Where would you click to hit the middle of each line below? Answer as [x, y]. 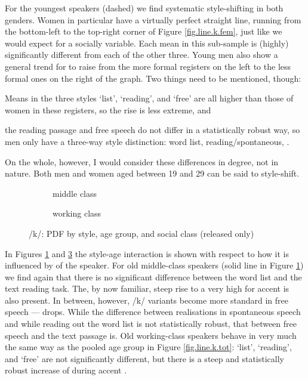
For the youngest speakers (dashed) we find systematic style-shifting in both [144, 8]
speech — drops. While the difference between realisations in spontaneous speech [153, 312]
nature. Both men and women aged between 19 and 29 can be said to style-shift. [152, 173]
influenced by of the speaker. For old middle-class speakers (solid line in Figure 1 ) [154, 265]
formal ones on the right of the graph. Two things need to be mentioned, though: [153, 78]
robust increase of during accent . [66, 370]
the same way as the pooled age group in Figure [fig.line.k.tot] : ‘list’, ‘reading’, [148, 347]
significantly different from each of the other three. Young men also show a [141, 55]
